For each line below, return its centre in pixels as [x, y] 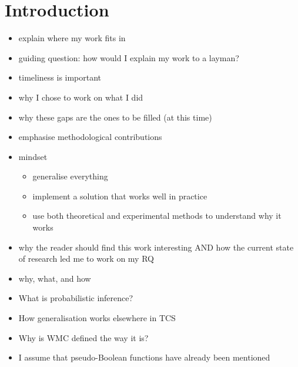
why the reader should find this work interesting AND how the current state [156, 247]
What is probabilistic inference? [76, 298]
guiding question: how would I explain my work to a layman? [129, 57]
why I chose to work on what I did [81, 97]
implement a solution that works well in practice [120, 196]
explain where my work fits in [72, 38]
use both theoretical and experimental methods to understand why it [157, 216]
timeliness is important [60, 77]
